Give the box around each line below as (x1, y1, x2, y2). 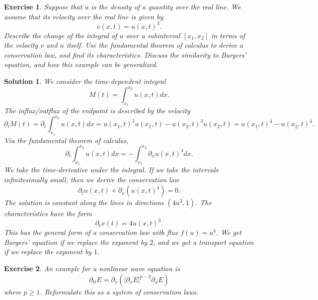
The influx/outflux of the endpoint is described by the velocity (4, 105, 190, 116)
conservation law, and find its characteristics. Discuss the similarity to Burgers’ (4, 49, 247, 60)
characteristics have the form (4, 208, 92, 219)
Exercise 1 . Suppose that (4, 1, 82, 11)
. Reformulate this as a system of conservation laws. (40, 286, 199, 297)
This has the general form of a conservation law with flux (4, 227, 178, 237)
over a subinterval (126, 30, 180, 40)
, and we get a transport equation (153, 236, 254, 247)
